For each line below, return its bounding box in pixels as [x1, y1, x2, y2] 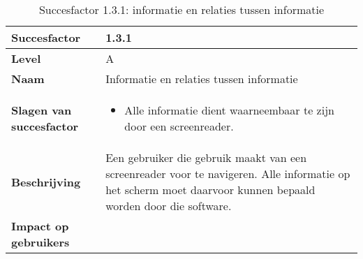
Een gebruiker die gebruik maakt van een [105, 149, 307, 165]
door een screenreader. [124, 118, 234, 134]
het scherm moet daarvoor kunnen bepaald [105, 182, 316, 198]
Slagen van [11, 102, 72, 118]
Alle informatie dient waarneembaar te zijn [124, 102, 334, 118]
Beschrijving [11, 173, 81, 190]
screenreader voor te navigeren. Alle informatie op [105, 165, 350, 182]
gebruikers [11, 234, 70, 250]
